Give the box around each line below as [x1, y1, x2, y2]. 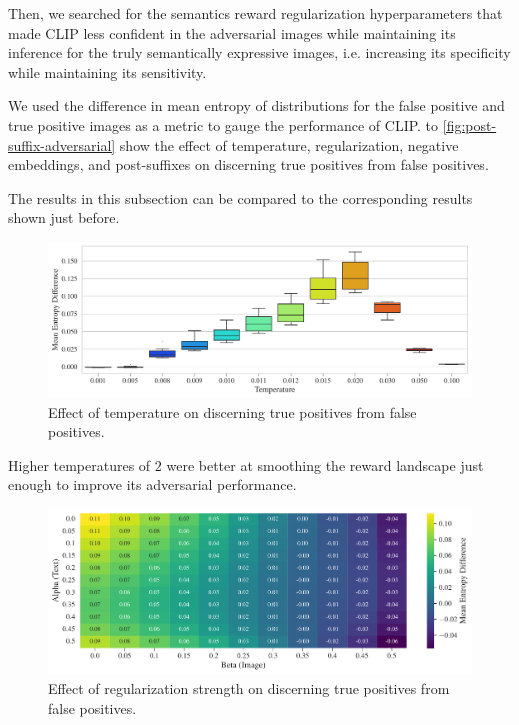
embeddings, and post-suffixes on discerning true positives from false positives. [8, 154, 489, 175]
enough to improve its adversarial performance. [8, 474, 297, 495]
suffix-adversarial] [8, 134, 116, 155]
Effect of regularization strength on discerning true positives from [48, 677, 450, 698]
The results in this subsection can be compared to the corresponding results [8, 187, 473, 208]
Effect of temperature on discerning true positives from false [48, 401, 417, 422]
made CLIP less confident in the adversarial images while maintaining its [8, 22, 456, 43]
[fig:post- [442, 114, 497, 135]
